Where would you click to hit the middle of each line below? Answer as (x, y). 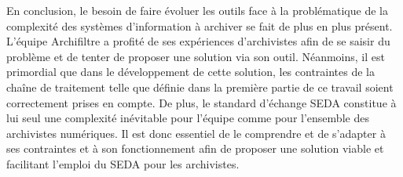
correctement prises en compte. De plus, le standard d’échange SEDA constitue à (201, 102)
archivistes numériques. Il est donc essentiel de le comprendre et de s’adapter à (196, 133)
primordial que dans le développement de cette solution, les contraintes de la (191, 72)
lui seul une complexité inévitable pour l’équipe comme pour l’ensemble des (188, 118)
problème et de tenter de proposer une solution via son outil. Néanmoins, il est (196, 56)
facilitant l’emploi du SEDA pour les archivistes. (123, 163)
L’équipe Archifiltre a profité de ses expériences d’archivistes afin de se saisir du (198, 41)
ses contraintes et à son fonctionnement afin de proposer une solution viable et (195, 148)
